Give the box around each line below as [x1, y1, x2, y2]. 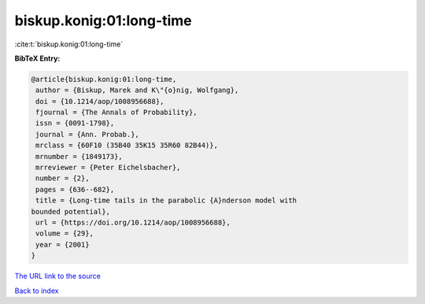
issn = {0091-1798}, [35, 119, 115, 128]
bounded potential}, [31, 207, 110, 216]
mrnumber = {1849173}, [35, 152, 124, 161]
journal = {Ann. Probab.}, [35, 130, 139, 139]
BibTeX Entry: [14, 54, 61, 63]
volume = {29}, [35, 229, 94, 238]
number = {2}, [35, 174, 90, 183]
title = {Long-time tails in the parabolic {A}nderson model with [35, 196, 297, 205]
